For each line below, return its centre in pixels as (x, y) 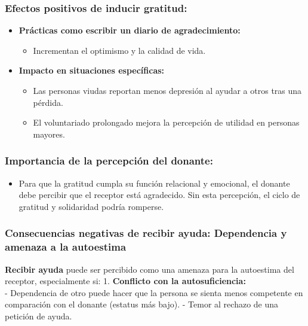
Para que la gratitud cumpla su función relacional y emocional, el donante (154, 183)
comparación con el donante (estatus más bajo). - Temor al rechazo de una (142, 304)
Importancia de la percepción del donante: (109, 161)
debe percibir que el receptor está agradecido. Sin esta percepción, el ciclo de (159, 195)
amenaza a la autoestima (66, 247)
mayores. (49, 134)
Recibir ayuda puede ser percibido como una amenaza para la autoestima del (150, 269)
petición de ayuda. (38, 316)
